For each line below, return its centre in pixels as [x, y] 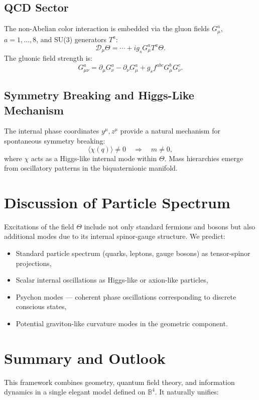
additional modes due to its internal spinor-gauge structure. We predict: [115, 236]
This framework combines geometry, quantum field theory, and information [119, 382]
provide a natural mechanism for [170, 131]
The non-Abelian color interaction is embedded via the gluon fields [107, 28]
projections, [34, 263]
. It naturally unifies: [187, 392]
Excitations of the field [39, 226]
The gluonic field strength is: [48, 58]
